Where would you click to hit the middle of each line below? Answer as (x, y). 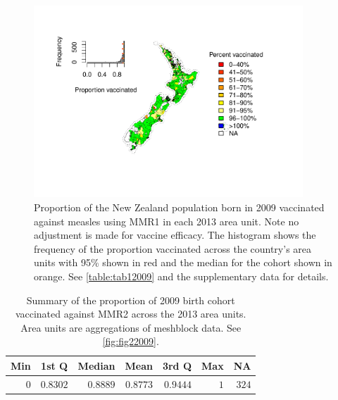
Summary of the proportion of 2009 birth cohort (131, 300)
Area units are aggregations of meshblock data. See (131, 327)
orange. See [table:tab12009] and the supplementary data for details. (181, 276)
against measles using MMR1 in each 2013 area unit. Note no (167, 221)
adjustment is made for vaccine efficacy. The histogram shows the (175, 235)
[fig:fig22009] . (131, 341)
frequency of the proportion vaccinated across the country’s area (173, 248)
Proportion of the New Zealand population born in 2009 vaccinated (179, 207)
